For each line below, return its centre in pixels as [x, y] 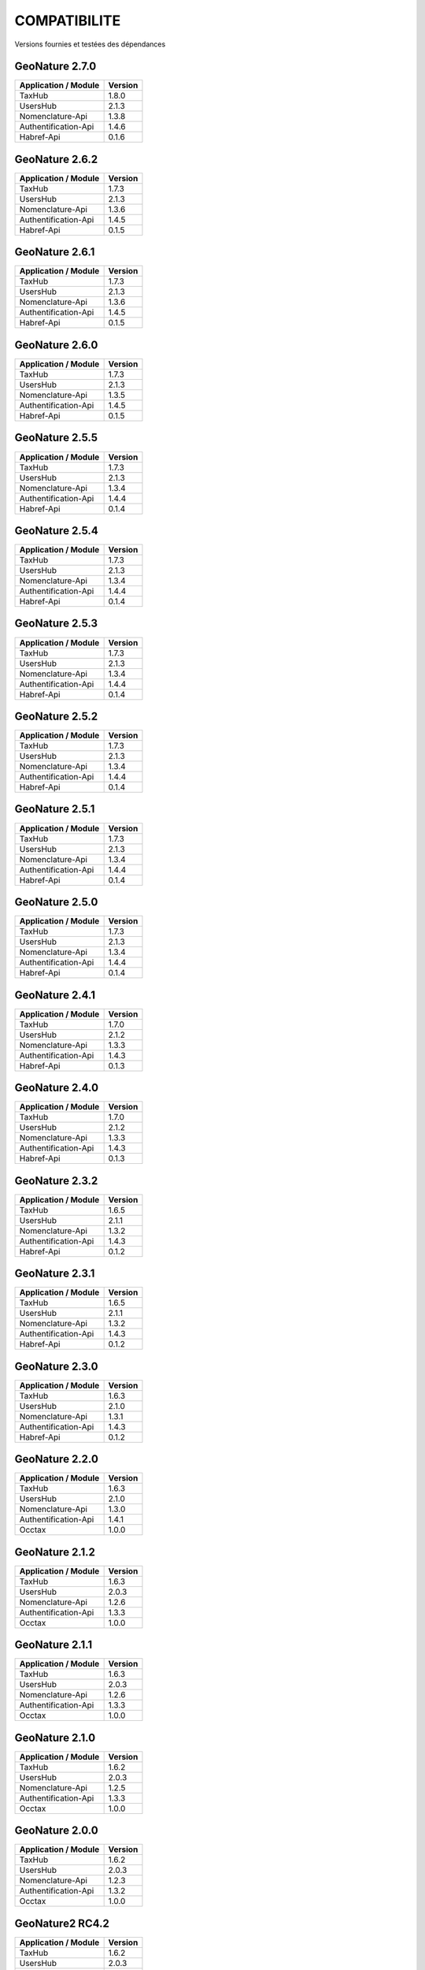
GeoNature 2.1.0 [55, 1738]
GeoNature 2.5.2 [56, 716]
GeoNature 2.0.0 [56, 1831]
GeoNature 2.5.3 [56, 624]
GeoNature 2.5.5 [56, 438]
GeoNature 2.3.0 [56, 1366]
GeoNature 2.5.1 [55, 809]
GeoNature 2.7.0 [55, 67]
